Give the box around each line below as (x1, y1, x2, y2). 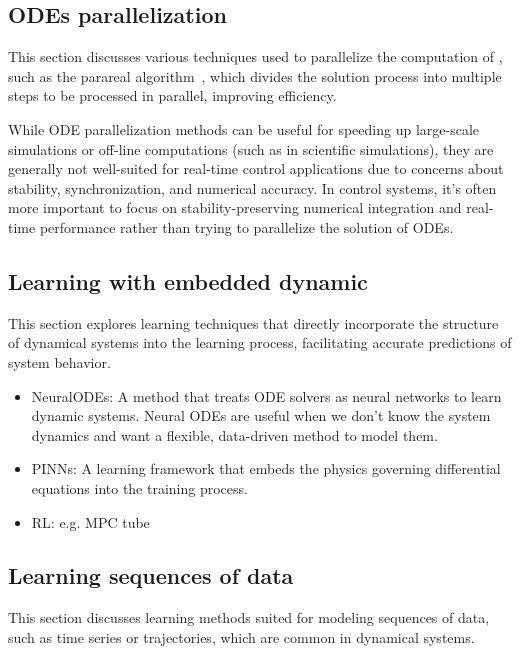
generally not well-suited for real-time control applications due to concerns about (8, 158, 504, 179)
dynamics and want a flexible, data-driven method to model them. (31, 424, 438, 445)
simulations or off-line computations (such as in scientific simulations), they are (8, 138, 494, 159)
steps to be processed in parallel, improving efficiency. (8, 85, 337, 106)
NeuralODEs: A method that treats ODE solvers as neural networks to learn (31, 385, 502, 406)
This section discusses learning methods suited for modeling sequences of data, (8, 607, 490, 628)
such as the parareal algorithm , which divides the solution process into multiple (8, 65, 502, 86)
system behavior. (8, 351, 111, 372)
